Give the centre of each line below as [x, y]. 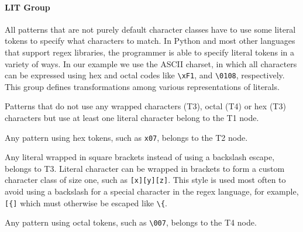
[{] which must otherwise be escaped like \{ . [86, 202]
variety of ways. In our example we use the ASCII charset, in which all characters [151, 63]
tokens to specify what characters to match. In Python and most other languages [150, 41]
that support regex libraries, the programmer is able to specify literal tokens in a [149, 52]
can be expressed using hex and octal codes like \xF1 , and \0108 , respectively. [145, 75]
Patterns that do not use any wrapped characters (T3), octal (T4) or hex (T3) [145, 106]
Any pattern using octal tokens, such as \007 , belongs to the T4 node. [131, 222]
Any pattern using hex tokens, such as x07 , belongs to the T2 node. [126, 137]
